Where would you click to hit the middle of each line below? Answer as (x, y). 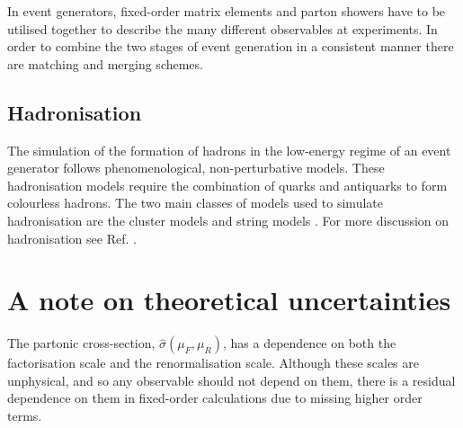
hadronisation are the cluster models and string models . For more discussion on (228, 220)
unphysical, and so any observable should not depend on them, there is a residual (231, 380)
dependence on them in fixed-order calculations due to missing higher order (215, 398)
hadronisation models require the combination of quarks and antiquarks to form (227, 185)
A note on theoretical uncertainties (229, 300)
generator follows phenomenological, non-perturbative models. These (196, 168)
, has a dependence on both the (310, 343)
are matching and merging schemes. (105, 63)
